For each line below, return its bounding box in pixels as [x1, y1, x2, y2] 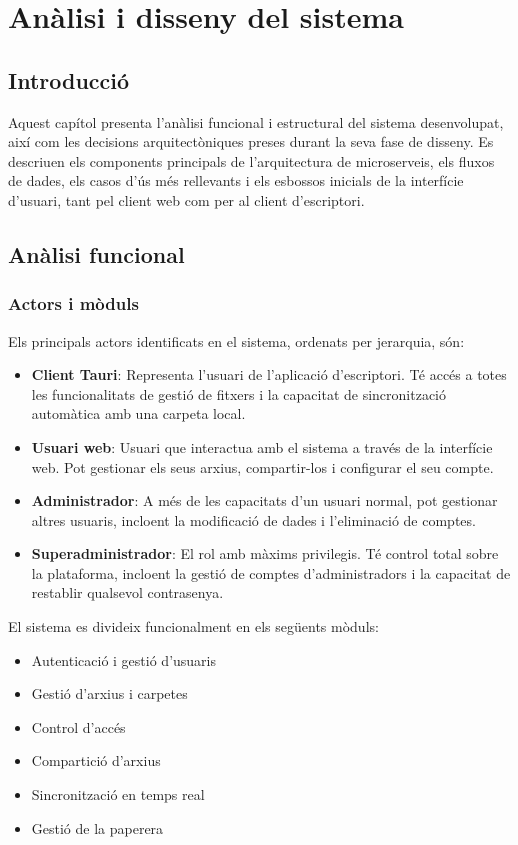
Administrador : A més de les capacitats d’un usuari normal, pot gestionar [31, 490, 498, 511]
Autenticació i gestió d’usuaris [31, 649, 217, 670]
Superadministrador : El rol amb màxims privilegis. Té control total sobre [31, 543, 499, 564]
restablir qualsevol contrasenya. [31, 582, 224, 603]
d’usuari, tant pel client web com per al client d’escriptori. [8, 189, 365, 210]
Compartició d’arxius [31, 750, 161, 771]
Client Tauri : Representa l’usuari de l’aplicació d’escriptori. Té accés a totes [31, 364, 507, 385]
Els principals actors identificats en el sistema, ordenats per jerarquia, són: [8, 330, 465, 351]
